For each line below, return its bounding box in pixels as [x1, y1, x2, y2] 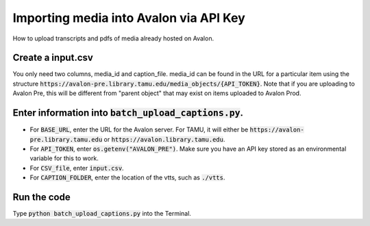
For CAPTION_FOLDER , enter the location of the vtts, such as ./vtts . [29, 173, 225, 181]
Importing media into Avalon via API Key [12, 10, 246, 25]
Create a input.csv [12, 52, 94, 64]
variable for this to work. [29, 154, 99, 162]
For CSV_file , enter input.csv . [29, 164, 124, 172]
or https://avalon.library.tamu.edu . [103, 135, 225, 143]
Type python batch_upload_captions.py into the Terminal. [12, 210, 192, 217]
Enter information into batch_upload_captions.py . [12, 107, 243, 119]
